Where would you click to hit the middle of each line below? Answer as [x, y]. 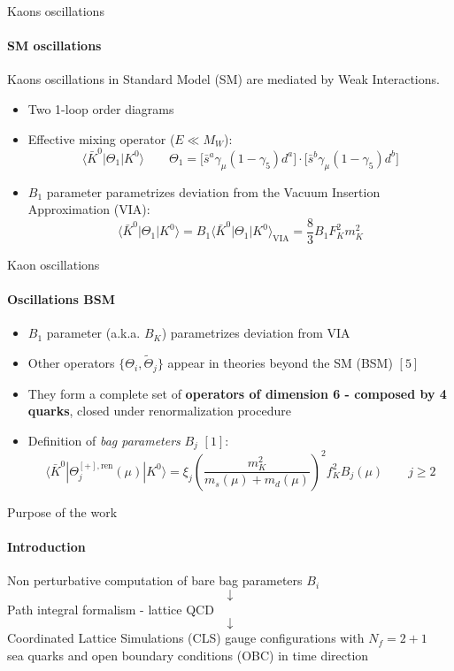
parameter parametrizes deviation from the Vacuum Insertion [213, 191]
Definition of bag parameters [104, 440]
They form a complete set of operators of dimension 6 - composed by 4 [237, 393]
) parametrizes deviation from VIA [256, 333]
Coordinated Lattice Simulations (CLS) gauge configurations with [186, 638]
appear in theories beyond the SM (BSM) [280, 363]
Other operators [71, 363]
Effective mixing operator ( [101, 138]
